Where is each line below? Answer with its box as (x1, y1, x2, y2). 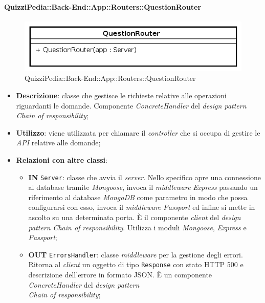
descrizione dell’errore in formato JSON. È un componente (28, 269, 212, 280)
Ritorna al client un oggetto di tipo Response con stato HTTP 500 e (28, 259, 244, 270)
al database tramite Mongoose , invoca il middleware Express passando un (28, 182, 258, 192)
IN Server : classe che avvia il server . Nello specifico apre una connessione (28, 171, 261, 182)
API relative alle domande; (16, 137, 101, 148)
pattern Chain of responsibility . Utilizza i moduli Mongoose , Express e (28, 222, 247, 232)
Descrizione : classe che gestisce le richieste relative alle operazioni (16, 90, 227, 101)
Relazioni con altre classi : (16, 155, 107, 165)
